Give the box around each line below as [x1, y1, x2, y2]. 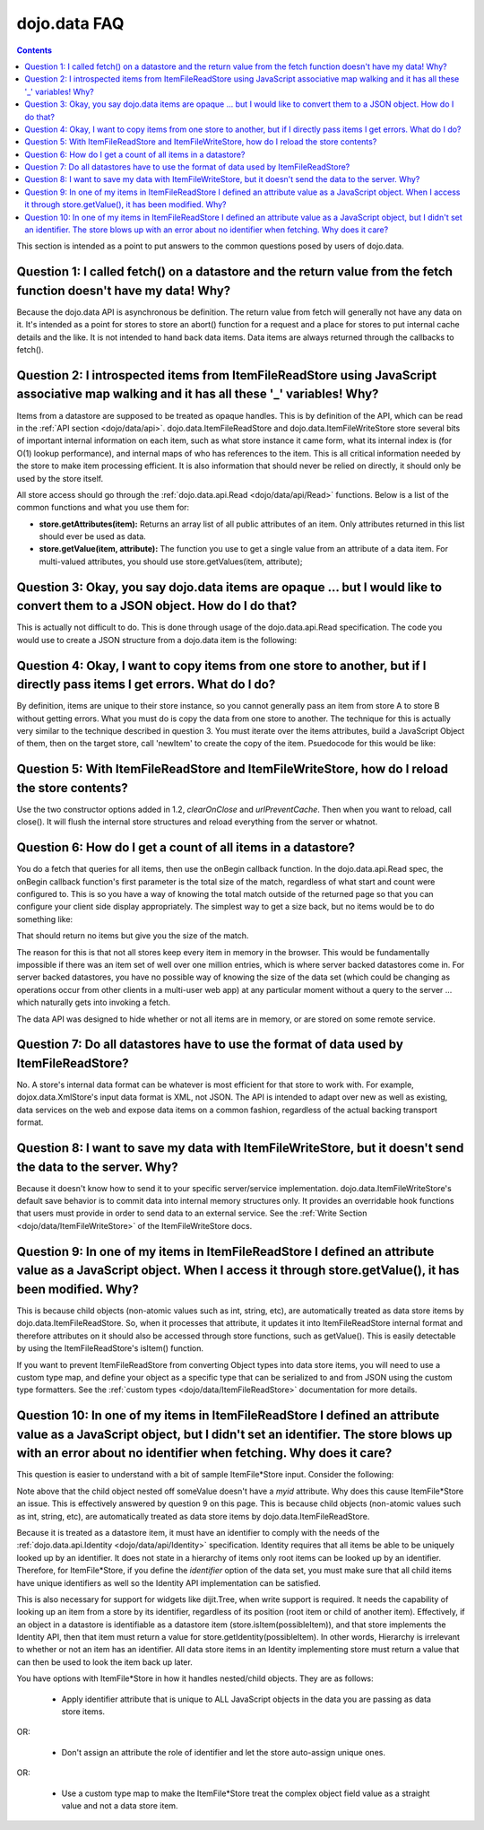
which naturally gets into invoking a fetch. [16, 997, 170, 1008]
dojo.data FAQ [16, 13, 125, 33]
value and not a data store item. [61, 1800, 178, 1811]
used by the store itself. [16, 473, 103, 484]
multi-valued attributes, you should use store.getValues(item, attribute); [39, 556, 303, 567]
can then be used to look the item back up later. [16, 1656, 193, 1668]
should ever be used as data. [39, 531, 147, 542]
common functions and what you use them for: [16, 502, 190, 513]
